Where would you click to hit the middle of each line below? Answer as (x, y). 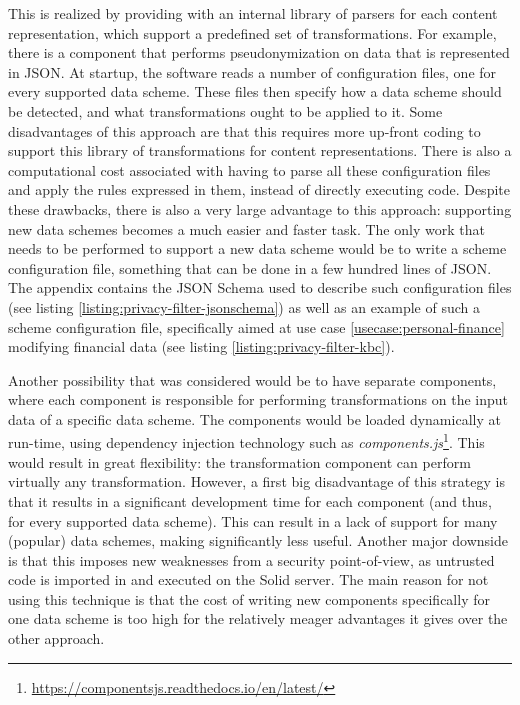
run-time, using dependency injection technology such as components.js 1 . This (246, 441)
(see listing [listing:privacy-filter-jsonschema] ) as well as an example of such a (244, 306)
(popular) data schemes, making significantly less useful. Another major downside (258, 540)
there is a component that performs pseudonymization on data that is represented (259, 52)
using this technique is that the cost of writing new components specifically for (249, 598)
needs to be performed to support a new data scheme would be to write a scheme (257, 248)
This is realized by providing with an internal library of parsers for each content (253, 13)
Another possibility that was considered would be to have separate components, (252, 379)
